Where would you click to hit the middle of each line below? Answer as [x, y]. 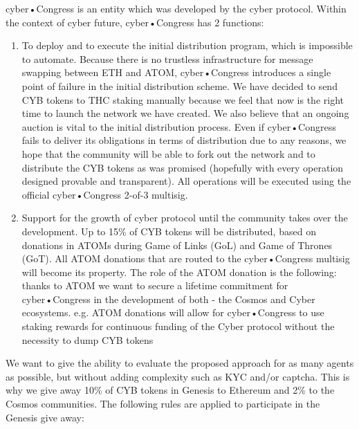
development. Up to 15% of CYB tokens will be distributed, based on [169, 231]
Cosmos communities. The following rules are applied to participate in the [163, 404]
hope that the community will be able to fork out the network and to [168, 153]
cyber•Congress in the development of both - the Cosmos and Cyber [168, 299]
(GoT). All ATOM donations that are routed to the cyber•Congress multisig [186, 258]
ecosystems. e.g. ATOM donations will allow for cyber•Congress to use [173, 312]
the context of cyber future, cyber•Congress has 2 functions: [135, 22]
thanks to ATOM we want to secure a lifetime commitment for [155, 285]
